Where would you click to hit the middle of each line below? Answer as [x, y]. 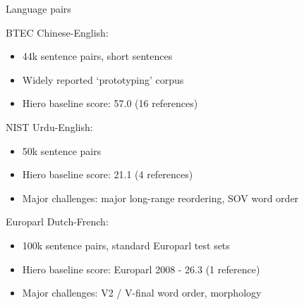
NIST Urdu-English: [49, 126]
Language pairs [38, 8]
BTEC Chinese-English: [57, 32]
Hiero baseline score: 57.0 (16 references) [110, 103]
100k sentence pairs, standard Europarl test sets [126, 245]
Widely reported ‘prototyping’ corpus [103, 79]
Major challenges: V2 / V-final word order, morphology [142, 293]
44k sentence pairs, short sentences [97, 56]
